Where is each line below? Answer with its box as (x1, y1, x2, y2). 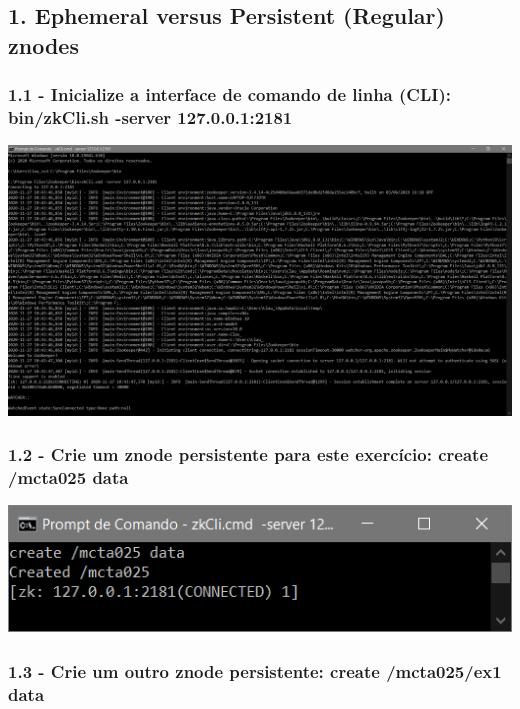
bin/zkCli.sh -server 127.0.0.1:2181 (8, 105, 293, 130)
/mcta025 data (8, 464, 129, 489)
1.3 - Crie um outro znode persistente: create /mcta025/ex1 (8, 658, 502, 683)
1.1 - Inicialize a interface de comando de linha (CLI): (8, 82, 451, 107)
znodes (8, 29, 79, 60)
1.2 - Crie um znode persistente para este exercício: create (8, 442, 489, 467)
